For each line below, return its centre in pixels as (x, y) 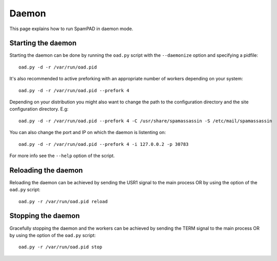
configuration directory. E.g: (39, 109)
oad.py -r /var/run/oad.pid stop (60, 247)
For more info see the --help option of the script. (62, 156)
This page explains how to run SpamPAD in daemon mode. (71, 29)
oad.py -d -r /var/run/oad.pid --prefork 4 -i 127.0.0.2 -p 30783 (104, 144)
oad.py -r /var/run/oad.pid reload (63, 201)
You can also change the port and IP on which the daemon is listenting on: (88, 133)
